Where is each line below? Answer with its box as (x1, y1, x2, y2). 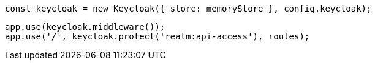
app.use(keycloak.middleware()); (5, 22, 165, 32)
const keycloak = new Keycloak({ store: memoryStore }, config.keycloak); (5, 4, 372, 13)
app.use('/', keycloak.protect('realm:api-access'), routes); (5, 32, 310, 41)
